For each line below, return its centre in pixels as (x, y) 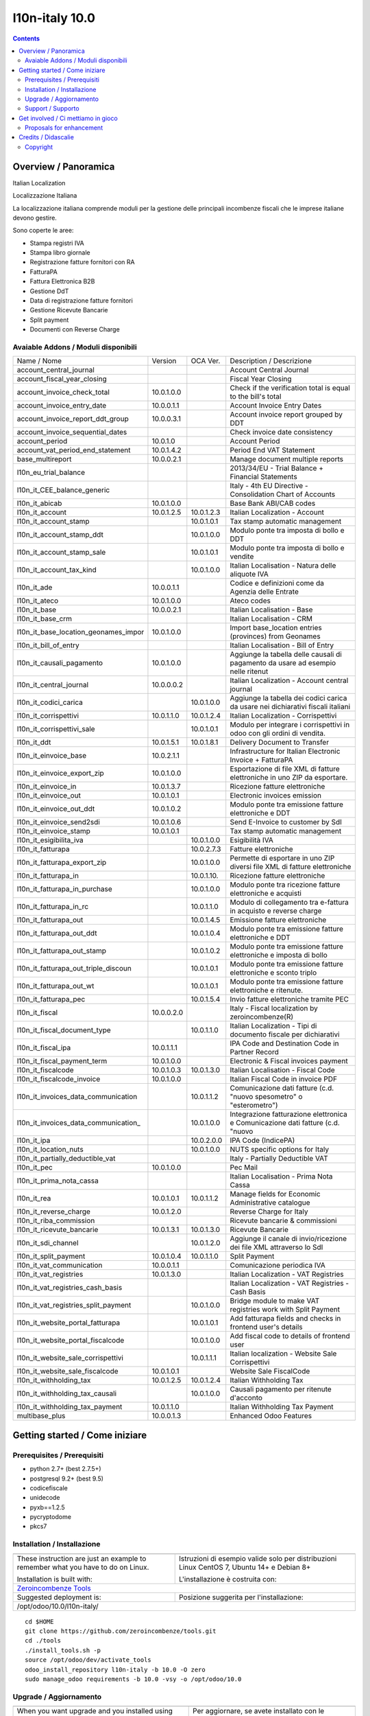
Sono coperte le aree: (43, 231)
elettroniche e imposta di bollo (279, 955)
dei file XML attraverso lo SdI (276, 1247)
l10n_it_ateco (38, 601)
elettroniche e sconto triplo (273, 973)
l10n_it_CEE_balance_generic (63, 490)
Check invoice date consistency (281, 432)
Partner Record (254, 1052)
